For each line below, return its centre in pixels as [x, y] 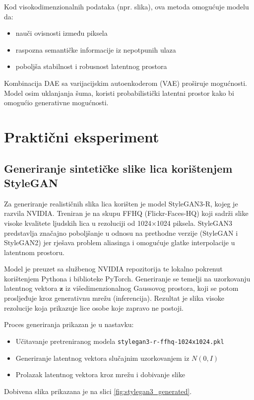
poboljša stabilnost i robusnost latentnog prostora [91, 66]
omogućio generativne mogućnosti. [56, 102]
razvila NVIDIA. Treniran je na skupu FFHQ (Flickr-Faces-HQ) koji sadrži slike [126, 213]
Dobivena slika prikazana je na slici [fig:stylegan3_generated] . [98, 391]
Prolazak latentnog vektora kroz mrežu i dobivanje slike [100, 374]
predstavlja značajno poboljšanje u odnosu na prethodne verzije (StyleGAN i [121, 233]
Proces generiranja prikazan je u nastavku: [69, 324]
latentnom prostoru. [34, 252]
